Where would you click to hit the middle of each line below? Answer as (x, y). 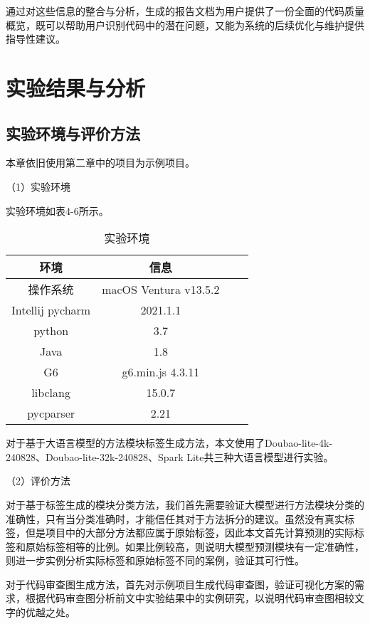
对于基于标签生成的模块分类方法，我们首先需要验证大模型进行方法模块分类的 (185, 504)
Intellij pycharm (51, 310)
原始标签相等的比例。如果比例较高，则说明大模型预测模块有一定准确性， (195, 546)
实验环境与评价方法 (73, 133)
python (51, 331)
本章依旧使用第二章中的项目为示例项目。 (100, 163)
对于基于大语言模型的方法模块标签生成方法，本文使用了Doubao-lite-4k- (169, 443)
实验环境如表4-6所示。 (57, 210)
